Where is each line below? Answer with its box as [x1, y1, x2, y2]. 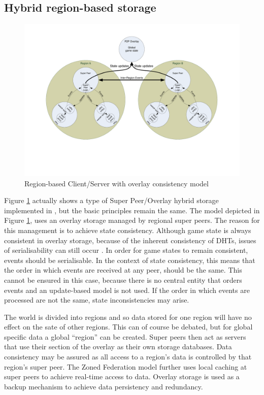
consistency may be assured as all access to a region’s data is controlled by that [4, 351, 252, 362]
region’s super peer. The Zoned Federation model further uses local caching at [4, 361, 247, 372]
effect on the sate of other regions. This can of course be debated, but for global [4, 321, 253, 332]
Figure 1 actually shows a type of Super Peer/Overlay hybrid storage [4, 195, 219, 206]
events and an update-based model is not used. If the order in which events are [4, 284, 250, 295]
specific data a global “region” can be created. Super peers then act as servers [4, 331, 246, 342]
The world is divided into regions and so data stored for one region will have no [4, 311, 252, 322]
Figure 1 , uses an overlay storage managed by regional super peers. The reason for [4, 215, 260, 225]
